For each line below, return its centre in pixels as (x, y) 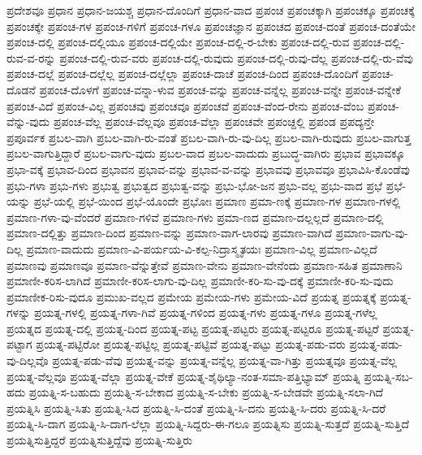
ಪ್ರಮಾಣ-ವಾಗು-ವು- (372, 233)
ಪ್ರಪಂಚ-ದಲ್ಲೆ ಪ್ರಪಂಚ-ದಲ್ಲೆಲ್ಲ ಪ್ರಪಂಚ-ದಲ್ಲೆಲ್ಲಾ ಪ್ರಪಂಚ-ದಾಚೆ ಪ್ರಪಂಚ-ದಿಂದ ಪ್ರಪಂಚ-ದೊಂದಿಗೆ (183, 74)
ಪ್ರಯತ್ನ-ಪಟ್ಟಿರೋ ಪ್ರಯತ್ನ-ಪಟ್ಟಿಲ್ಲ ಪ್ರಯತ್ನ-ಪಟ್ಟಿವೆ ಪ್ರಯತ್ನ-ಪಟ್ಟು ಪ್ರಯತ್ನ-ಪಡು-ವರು (191, 344)
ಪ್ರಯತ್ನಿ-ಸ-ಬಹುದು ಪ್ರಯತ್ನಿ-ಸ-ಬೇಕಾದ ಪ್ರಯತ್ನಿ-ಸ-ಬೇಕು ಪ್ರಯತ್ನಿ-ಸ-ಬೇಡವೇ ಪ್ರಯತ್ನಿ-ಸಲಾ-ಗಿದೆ (206, 392)
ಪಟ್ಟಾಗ (19, 344)
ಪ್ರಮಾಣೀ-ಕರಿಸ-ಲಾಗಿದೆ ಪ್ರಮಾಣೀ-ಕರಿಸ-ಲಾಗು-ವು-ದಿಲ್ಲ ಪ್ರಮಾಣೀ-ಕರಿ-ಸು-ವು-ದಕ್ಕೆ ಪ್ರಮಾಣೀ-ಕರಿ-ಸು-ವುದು (200, 281)
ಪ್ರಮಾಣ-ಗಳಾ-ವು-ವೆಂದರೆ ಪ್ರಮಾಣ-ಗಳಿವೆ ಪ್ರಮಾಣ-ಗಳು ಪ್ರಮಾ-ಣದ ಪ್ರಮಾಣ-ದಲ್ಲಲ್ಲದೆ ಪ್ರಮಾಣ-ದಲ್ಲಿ (195, 217)
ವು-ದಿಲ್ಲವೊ (28, 360)
